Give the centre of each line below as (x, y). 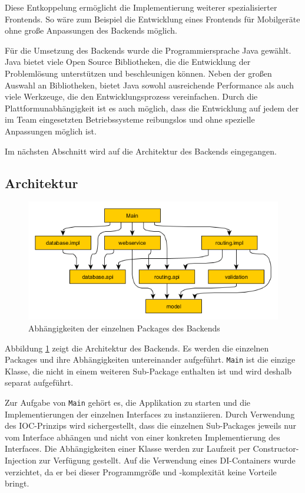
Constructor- (276, 448)
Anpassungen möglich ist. (51, 131)
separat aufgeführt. (39, 382)
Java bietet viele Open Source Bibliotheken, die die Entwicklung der (128, 62)
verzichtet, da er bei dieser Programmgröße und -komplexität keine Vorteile (141, 471)
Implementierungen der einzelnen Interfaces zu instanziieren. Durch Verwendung (150, 414)
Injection (21, 460)
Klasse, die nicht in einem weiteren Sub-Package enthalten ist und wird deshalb (148, 371)
